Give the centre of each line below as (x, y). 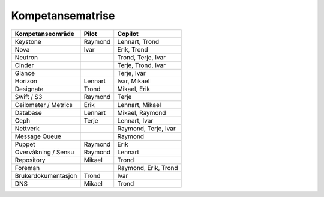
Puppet (25, 144)
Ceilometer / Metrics (44, 105)
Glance (25, 73)
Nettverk (27, 128)
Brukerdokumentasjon (46, 175)
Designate (29, 89)
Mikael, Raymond (142, 112)
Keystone (28, 41)
